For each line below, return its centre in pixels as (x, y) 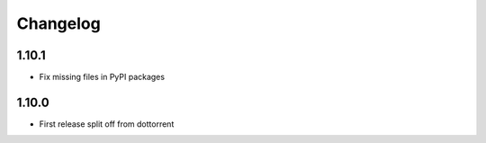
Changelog (58, 23)
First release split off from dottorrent (107, 124)
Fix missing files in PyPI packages (102, 77)
